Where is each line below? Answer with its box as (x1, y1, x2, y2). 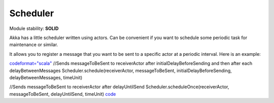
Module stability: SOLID (9, 25, 59, 31)
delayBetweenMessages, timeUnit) (9, 74, 83, 81)
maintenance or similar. (9, 42, 58, 48)
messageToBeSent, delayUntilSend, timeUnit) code (9, 91, 116, 97)
